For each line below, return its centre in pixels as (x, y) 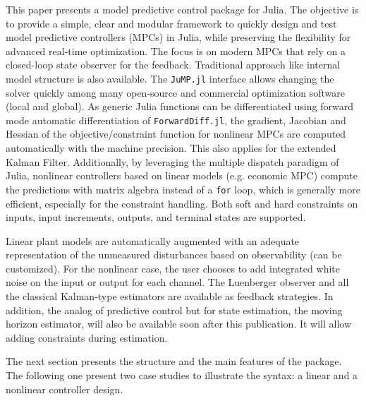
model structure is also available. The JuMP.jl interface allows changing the (170, 78)
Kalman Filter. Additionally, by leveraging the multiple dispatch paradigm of (172, 161)
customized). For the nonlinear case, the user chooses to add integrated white (173, 268)
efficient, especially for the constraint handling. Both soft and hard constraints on (182, 203)
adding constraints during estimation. (87, 337)
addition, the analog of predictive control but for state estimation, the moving (174, 310)
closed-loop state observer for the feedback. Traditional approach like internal (173, 65)
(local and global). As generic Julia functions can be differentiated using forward (179, 106)
